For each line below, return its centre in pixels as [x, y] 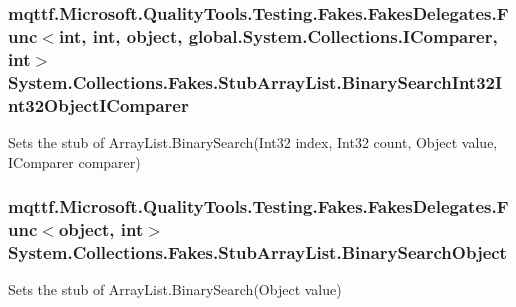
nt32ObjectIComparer [98, 104]
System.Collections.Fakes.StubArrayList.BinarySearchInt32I [255, 81]
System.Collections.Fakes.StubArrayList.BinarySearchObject [257, 251]
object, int [101, 228]
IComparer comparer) [74, 161]
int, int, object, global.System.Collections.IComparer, [278, 35]
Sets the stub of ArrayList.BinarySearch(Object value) [175, 289]
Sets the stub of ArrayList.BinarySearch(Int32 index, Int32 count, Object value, [253, 141]
